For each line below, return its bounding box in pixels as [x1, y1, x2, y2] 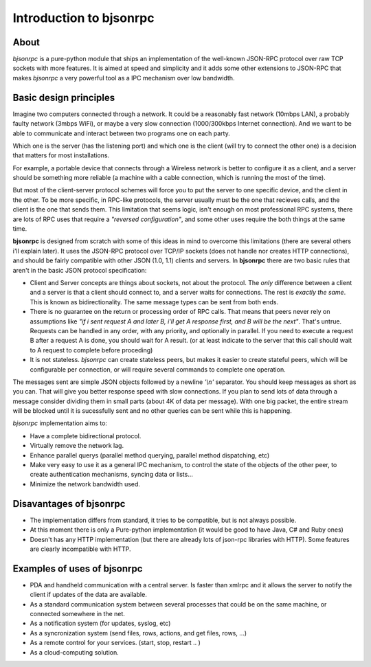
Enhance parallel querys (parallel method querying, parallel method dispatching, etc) [30, 451, 270, 460]
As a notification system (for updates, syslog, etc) [30, 619, 171, 628]
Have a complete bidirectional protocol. [30, 431, 142, 440]
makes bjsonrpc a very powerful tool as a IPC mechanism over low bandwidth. [12, 74, 235, 82]
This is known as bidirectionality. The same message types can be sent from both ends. [30, 297, 278, 306]
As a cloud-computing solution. [30, 648, 120, 656]
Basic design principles [12, 91, 115, 103]
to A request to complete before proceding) [30, 346, 153, 354]
